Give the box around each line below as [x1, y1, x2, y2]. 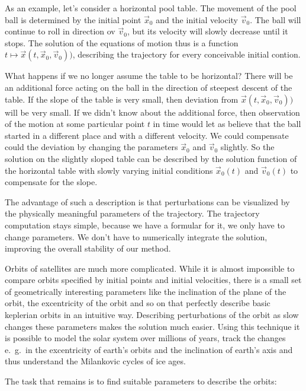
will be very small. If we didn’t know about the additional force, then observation [5, 106, 300, 118]
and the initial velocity [156, 13, 239, 26]
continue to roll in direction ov [5, 25, 115, 37]
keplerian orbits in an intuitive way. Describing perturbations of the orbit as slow [5, 309, 299, 321]
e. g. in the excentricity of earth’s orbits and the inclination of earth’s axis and [5, 343, 293, 355]
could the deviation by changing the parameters [5, 141, 178, 153]
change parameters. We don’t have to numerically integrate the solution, [5, 230, 268, 243]
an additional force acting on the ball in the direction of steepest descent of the [5, 81, 292, 93]
